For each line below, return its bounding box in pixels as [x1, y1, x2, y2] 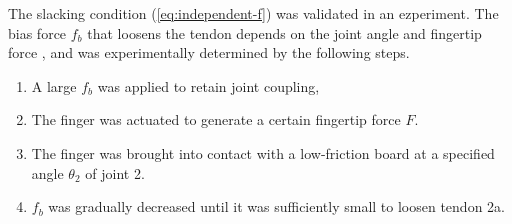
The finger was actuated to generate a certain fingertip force [31, 109, 401, 130]
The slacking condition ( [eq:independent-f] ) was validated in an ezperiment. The [8, 3, 499, 23]
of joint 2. [85, 162, 145, 183]
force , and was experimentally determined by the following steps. [8, 42, 410, 63]
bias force [8, 22, 67, 43]
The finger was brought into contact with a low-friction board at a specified [31, 142, 495, 163]
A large [31, 75, 77, 96]
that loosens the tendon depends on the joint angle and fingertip [87, 22, 482, 43]
